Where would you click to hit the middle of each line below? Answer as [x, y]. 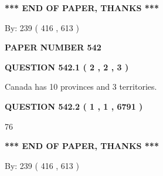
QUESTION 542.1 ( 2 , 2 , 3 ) [67, 67]
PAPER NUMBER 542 [53, 47]
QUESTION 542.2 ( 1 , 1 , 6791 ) [74, 106]
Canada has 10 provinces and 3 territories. [81, 87]
